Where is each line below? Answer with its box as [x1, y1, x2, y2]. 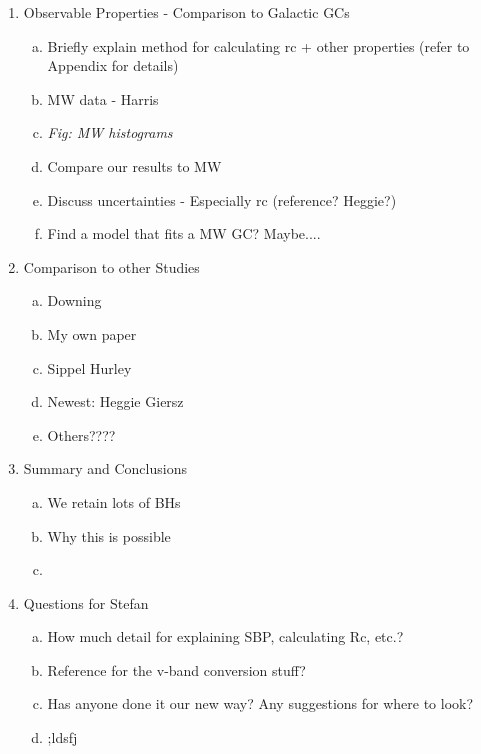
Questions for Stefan [23, 592, 149, 613]
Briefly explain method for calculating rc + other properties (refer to [47, 35, 470, 56]
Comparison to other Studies [23, 256, 200, 277]
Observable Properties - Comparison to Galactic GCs [23, 2, 350, 22]
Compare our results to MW [47, 155, 222, 176]
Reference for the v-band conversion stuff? [47, 659, 306, 680]
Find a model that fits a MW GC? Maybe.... [47, 223, 321, 244]
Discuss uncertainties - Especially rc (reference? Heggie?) [47, 189, 397, 210]
